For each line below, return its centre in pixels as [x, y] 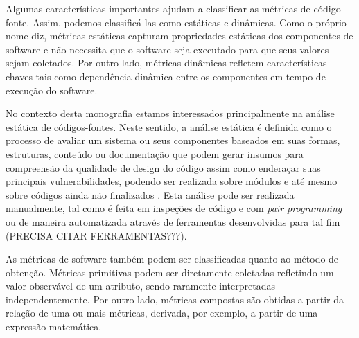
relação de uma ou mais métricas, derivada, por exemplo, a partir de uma [162, 313]
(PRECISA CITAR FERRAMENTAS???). [96, 235]
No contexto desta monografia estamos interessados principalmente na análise [170, 113]
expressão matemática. [54, 327]
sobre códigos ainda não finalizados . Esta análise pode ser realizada [150, 194]
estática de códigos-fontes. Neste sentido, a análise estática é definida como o [169, 126]
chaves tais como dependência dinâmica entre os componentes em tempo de [166, 76]
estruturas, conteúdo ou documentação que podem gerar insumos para [155, 153]
